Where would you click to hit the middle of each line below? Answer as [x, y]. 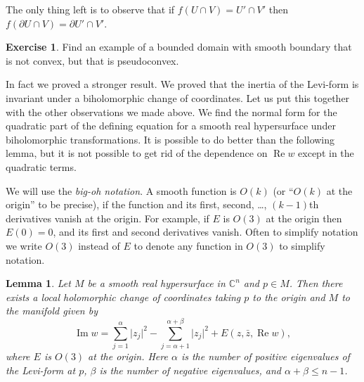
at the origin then [304, 218]
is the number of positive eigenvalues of [265, 356]
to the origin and [289, 297]
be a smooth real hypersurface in [156, 283]
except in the [326, 153]
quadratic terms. [41, 166]
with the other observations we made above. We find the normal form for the [171, 112]
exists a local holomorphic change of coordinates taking [123, 297]
